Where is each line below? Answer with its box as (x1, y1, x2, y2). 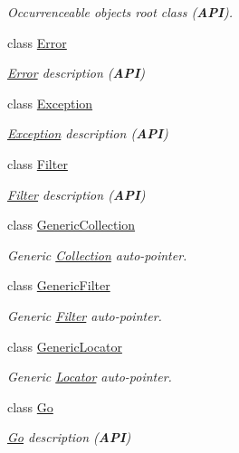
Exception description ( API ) (7, 124, 168, 143)
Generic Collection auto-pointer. (7, 245, 187, 264)
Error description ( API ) (7, 63, 145, 82)
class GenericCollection (7, 215, 136, 234)
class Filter (7, 154, 68, 173)
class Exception (7, 93, 93, 112)
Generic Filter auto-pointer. (7, 306, 162, 325)
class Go (7, 397, 53, 416)
